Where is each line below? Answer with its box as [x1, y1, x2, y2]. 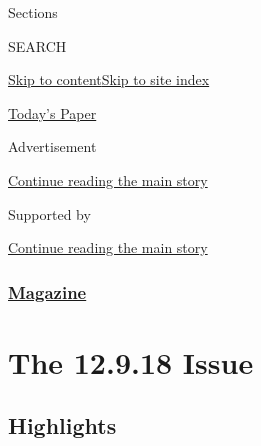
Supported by [8, 203, 91, 224]
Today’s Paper [8, 102, 97, 123]
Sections [8, 2, 58, 22]
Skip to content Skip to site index [8, 69, 210, 90]
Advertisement [8, 136, 97, 157]
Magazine [8, 279, 87, 304]
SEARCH [8, 35, 67, 56]
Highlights [8, 410, 117, 441]
